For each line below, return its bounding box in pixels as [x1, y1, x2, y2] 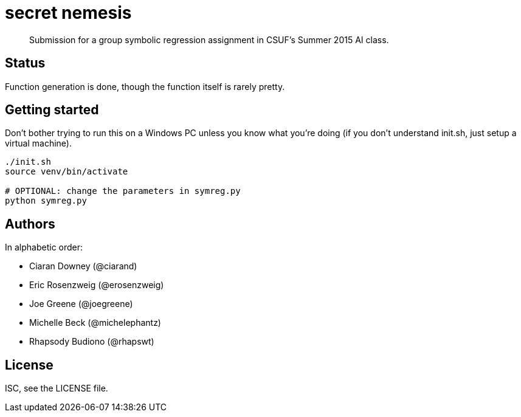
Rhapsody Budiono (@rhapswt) [29, 336, 154, 347]
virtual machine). [5, 138, 72, 149]
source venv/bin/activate [5, 167, 128, 177]
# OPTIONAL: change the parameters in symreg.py [5, 186, 241, 196]
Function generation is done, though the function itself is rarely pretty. [5, 81, 285, 92]
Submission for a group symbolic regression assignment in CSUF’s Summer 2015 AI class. [29, 34, 389, 45]
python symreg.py [5, 196, 87, 206]
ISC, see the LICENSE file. [5, 383, 108, 394]
